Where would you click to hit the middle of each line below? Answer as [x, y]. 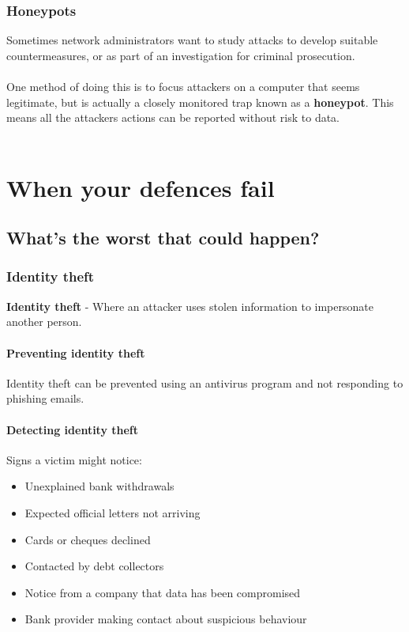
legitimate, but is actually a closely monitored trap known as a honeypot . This [200, 102]
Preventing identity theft [76, 352]
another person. [44, 322]
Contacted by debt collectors [94, 566]
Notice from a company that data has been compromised [163, 592]
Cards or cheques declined [88, 539]
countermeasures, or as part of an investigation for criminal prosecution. [181, 55]
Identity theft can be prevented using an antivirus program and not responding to [205, 382]
